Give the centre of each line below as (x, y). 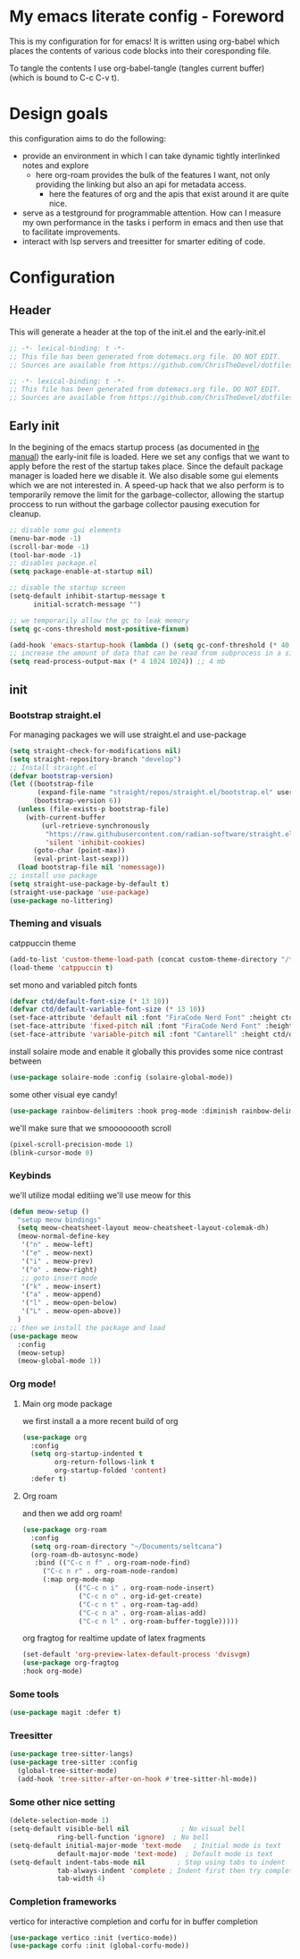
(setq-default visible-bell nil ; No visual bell (127, 1829)
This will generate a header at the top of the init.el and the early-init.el (137, 332)
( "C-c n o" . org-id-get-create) (141, 1596)
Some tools (34, 1694)
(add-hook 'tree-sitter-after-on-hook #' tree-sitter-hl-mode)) (137, 1779)
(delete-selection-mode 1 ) (59, 1821)
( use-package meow (43, 1336)
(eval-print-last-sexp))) (81, 859)
